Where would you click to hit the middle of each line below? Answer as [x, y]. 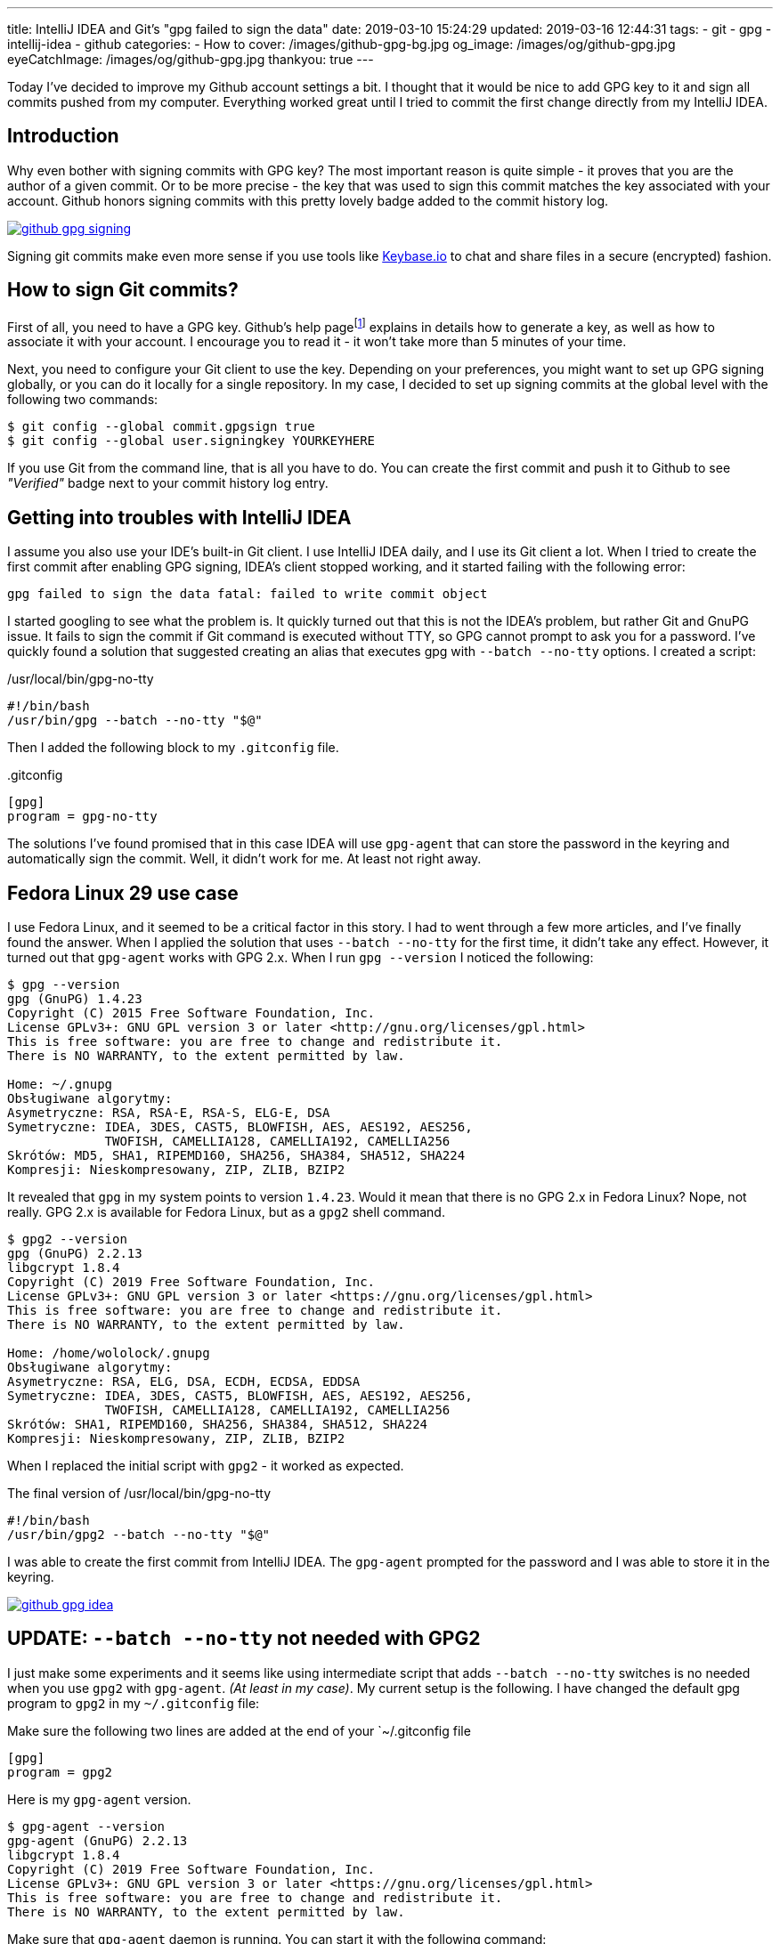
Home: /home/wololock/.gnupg [109, 1353]
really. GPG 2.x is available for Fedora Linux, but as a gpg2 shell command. [226, 1212]
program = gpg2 [60, 1772]
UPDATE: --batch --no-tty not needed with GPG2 [244, 1639]
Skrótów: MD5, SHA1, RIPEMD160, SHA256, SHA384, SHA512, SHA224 [236, 1156]
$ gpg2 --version [67, 1239]
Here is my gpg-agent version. [99, 1799]
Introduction [63, 136]
